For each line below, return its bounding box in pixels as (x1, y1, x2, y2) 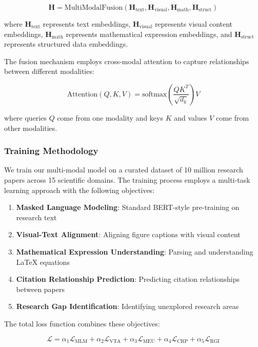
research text (16, 211, 57, 222)
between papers (16, 283, 65, 294)
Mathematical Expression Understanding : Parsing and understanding (16, 246, 253, 257)
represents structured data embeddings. (4, 38, 128, 49)
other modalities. (4, 122, 57, 133)
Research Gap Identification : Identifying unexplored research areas (16, 301, 239, 312)
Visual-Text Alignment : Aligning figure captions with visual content (16, 229, 241, 240)
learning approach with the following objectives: (4, 184, 155, 195)
